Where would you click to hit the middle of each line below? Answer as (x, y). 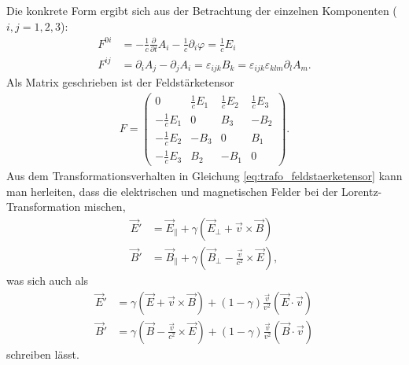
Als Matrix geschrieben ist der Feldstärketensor (120, 82)
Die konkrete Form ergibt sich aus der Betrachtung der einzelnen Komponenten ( (202, 10)
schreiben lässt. (43, 354)
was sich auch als (48, 280)
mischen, (105, 206)
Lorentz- (362, 191)
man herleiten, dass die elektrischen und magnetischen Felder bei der (172, 191)
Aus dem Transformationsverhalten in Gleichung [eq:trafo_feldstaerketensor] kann (204, 176)
